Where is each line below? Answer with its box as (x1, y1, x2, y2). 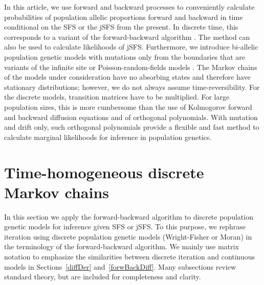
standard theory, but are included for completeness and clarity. (4, 271, 201, 282)
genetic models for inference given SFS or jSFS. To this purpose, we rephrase (4, 221, 246, 232)
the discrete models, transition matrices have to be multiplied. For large (4, 91, 230, 102)
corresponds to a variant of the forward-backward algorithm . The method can (4, 31, 250, 42)
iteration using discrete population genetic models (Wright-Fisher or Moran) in (4, 231, 252, 242)
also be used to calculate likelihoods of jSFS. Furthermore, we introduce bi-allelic (4, 41, 258, 52)
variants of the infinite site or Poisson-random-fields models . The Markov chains (4, 61, 257, 72)
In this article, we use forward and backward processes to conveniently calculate (4, 2, 255, 12)
